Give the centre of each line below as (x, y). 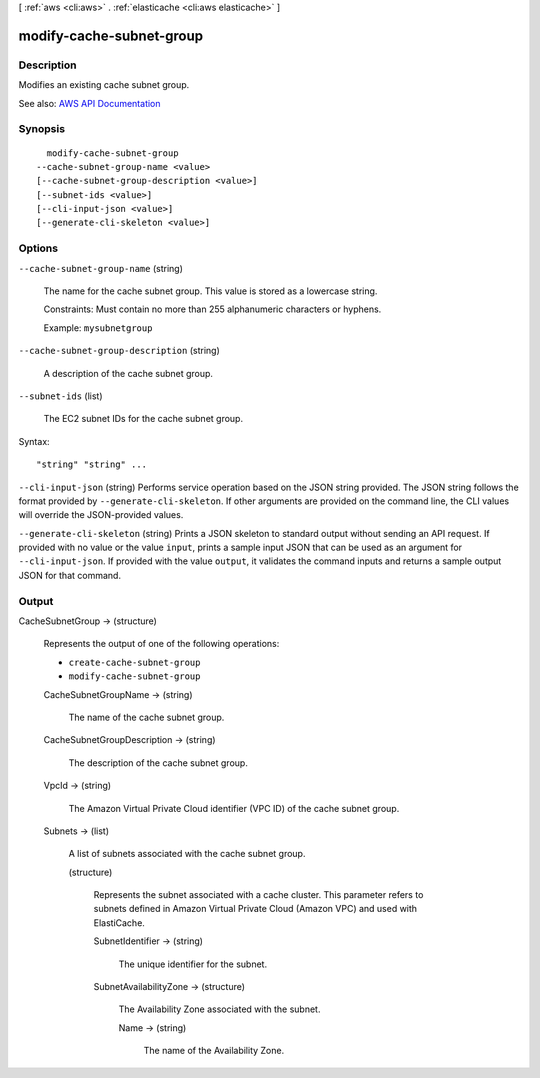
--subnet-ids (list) (61, 396)
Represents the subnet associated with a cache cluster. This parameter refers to (258, 895)
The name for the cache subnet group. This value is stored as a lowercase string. (210, 291)
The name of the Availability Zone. (214, 1051)
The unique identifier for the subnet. (193, 964)
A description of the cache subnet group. (128, 373)
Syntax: (34, 441)
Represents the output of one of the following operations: (161, 644)
